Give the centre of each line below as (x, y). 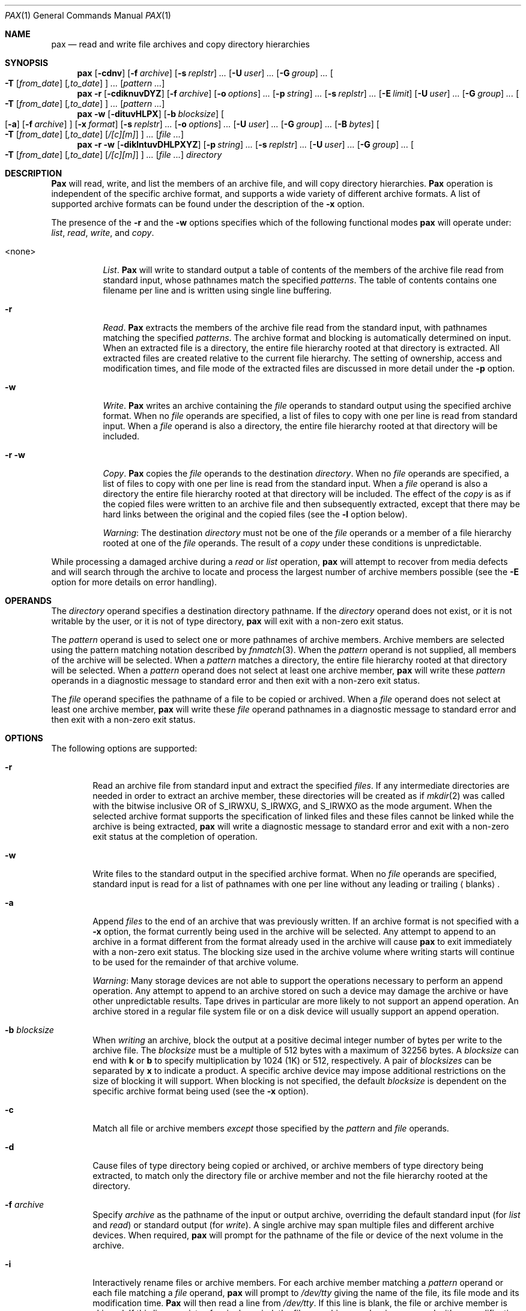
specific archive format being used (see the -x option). (201, 1091)
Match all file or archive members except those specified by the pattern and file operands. (271, 1128)
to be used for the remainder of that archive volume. (196, 962)
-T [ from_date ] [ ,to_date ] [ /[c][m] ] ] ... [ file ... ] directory (113, 155)
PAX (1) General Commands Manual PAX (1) (88, 15)
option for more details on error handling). (134, 582)
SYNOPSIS (27, 63)
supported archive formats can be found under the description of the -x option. (208, 204)
